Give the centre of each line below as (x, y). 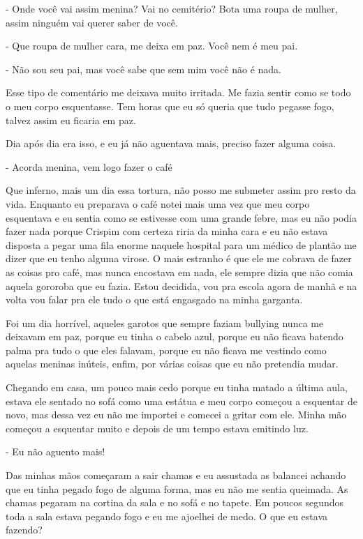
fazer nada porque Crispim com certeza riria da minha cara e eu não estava (167, 231)
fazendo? (24, 530)
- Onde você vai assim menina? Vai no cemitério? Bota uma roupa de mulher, (172, 8)
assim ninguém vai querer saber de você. (92, 22)
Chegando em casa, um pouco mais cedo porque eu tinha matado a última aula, (177, 387)
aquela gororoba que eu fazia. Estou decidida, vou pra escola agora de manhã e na (181, 286)
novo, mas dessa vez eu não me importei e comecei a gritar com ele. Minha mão (176, 415)
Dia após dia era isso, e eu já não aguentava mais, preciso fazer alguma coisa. (171, 143)
